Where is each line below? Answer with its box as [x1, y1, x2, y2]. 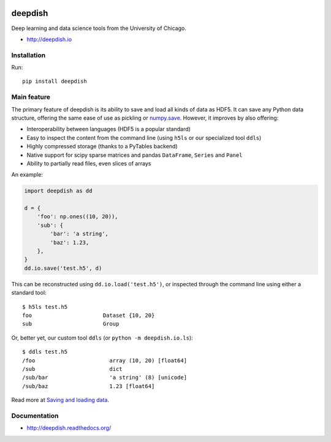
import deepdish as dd [24, 188, 93, 194]
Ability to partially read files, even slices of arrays [26, 159, 151, 167]
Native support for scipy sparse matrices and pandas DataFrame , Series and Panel [26, 151, 243, 159]
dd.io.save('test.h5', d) [24, 264, 102, 272]
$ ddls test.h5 [22, 348, 68, 356]
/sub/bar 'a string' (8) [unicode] [22, 374, 187, 381]
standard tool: [11, 289, 47, 297]
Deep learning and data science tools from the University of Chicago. [11, 25, 186, 32]
